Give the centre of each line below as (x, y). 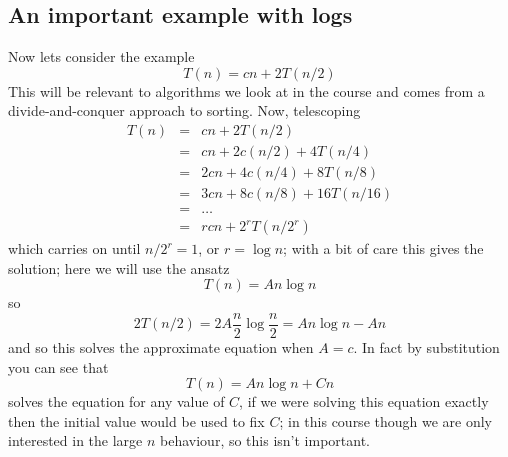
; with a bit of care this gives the (383, 248)
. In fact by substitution (426, 347)
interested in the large (75, 440)
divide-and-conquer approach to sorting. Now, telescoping (184, 110)
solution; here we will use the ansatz (119, 267)
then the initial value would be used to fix (136, 420)
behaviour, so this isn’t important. (265, 440)
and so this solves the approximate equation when (161, 347)
